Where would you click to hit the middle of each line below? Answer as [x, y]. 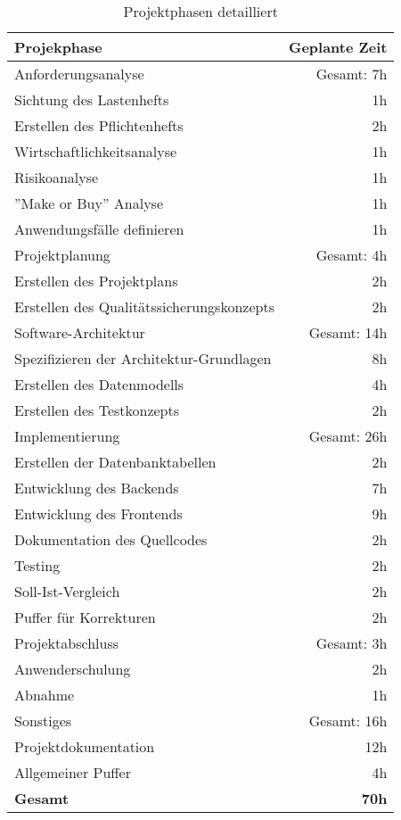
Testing [37, 565]
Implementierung [67, 436]
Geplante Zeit [338, 47]
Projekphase [58, 47]
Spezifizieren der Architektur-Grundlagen [143, 358]
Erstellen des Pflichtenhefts [99, 125]
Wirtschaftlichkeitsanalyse [96, 151]
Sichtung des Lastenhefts [92, 99]
